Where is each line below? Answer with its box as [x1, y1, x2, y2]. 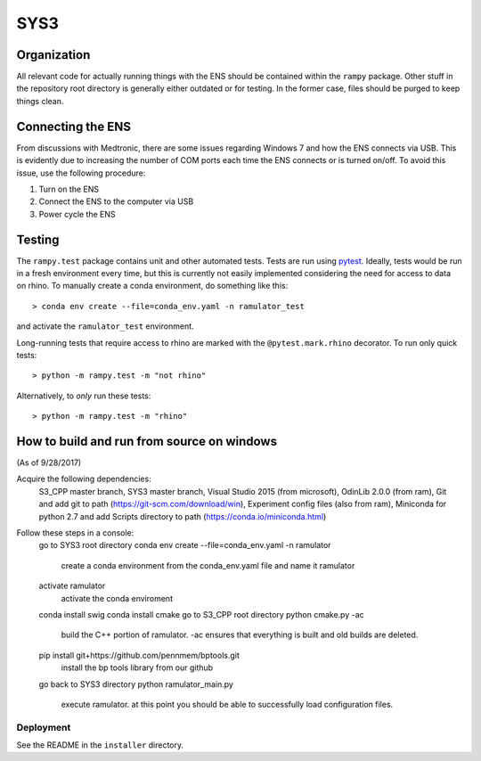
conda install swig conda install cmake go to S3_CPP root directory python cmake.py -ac [38, 609, 364, 619]
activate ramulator [38, 580, 106, 592]
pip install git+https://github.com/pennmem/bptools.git [38, 650, 240, 660]
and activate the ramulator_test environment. [16, 321, 195, 331]
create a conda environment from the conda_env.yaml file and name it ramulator [61, 560, 355, 570]
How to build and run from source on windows [16, 433, 278, 449]
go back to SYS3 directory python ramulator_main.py [38, 678, 233, 690]
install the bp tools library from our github [61, 662, 214, 673]
